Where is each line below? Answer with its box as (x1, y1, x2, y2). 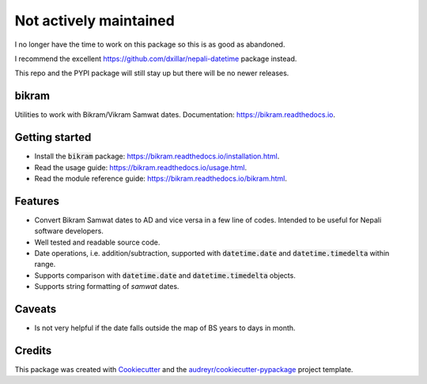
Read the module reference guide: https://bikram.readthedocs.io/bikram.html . (34, 173, 288, 183)
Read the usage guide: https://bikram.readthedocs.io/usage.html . (34, 162, 248, 172)
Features (14, 194, 59, 207)
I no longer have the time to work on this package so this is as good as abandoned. (14, 40, 285, 49)
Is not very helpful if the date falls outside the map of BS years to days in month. (34, 323, 296, 333)
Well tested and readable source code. (34, 238, 161, 247)
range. (34, 260, 56, 269)
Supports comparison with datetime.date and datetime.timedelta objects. (34, 270, 296, 280)
